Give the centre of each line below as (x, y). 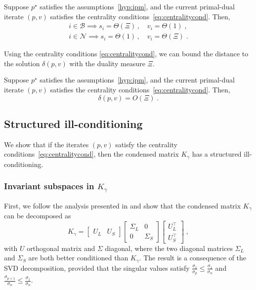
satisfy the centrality (146, 144)
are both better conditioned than (78, 258)
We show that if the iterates (46, 144)
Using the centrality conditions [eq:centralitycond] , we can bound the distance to (126, 54)
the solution (22, 63)
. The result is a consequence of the (193, 258)
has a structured (217, 154)
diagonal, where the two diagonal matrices (169, 248)
